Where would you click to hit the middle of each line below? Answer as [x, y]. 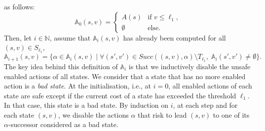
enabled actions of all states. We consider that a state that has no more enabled [125, 76]
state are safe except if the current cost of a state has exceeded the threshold [120, 95]
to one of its [231, 114]
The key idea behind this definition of [61, 66]
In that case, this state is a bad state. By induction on [86, 105]
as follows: [19, 6]
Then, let [18, 37]
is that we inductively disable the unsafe [189, 66]
